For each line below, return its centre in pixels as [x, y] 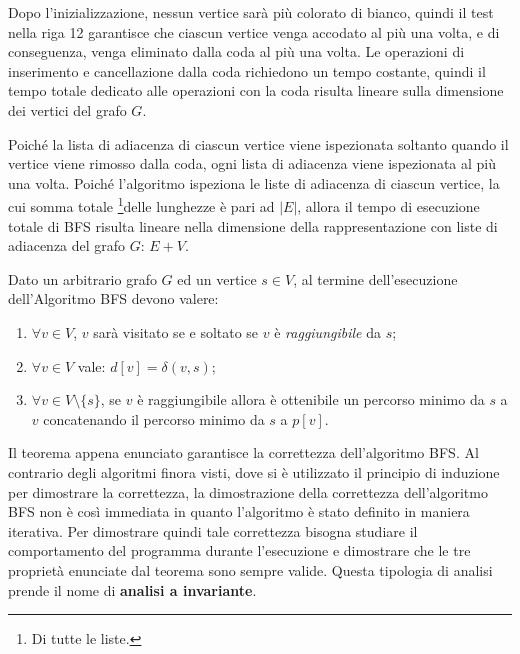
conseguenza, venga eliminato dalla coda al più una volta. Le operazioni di [236, 51]
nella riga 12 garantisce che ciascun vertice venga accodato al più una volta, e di [254, 31]
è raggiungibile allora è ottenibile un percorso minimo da [311, 399]
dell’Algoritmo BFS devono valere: [113, 298]
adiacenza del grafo [67, 245]
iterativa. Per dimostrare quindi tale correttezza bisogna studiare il [213, 530]
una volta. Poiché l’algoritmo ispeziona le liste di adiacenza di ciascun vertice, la [254, 182]
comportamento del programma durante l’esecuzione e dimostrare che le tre [239, 550]
